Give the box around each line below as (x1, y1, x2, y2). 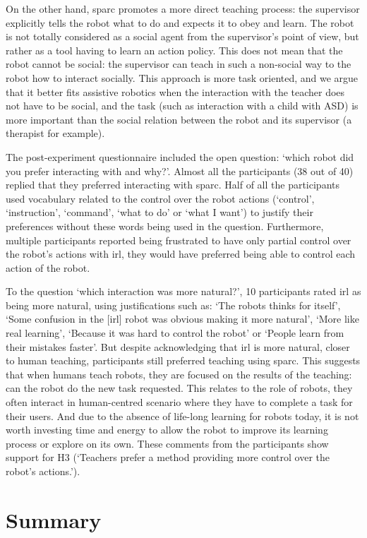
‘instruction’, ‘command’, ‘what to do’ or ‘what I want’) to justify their (6, 205, 313, 220)
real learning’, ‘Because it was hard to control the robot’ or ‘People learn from (6, 325, 344, 340)
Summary (6, 505, 102, 534)
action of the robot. (6, 260, 90, 275)
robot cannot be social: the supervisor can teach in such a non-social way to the (6, 56, 351, 71)
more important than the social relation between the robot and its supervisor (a (6, 112, 352, 126)
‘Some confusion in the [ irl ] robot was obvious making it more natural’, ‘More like (6, 311, 359, 326)
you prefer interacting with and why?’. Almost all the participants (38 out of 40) (6, 163, 354, 178)
